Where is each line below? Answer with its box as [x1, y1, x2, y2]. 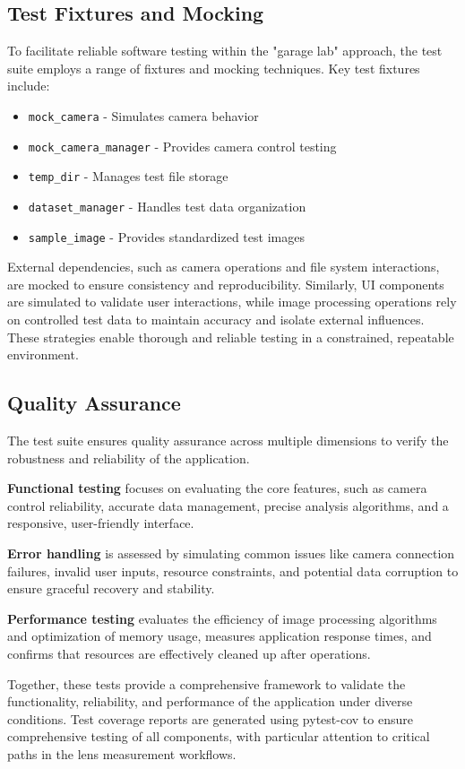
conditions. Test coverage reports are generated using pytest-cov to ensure [7, 709, 413, 728]
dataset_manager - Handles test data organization [28, 196, 306, 215]
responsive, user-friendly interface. [7, 514, 194, 532]
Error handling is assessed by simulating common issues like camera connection [7, 544, 455, 562]
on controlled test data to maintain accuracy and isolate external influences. [7, 310, 425, 329]
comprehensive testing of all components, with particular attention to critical [7, 727, 430, 746]
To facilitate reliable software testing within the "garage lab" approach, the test [7, 41, 443, 60]
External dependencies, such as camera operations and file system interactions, [7, 257, 440, 276]
